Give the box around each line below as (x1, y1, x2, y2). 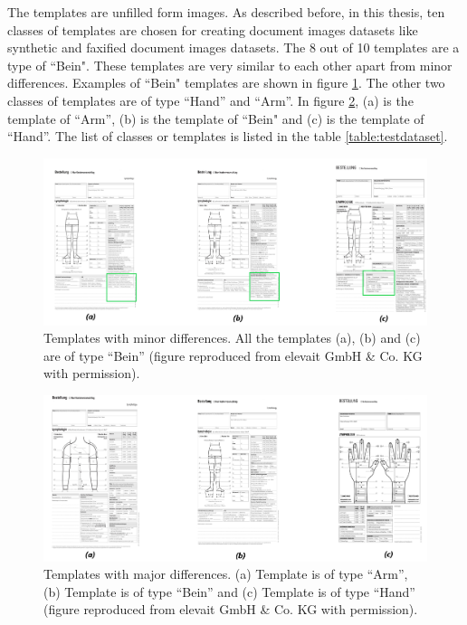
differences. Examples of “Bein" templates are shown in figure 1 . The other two (7, 73, 445, 92)
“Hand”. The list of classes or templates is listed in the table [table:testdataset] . (7, 127, 448, 146)
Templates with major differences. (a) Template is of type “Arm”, (43, 564, 408, 583)
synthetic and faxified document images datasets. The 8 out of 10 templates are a (7, 38, 460, 57)
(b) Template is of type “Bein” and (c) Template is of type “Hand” (43, 582, 415, 601)
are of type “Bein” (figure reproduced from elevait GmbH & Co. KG (43, 346, 423, 365)
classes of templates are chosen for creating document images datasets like (7, 20, 418, 39)
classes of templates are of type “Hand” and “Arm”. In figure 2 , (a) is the (7, 90, 414, 109)
